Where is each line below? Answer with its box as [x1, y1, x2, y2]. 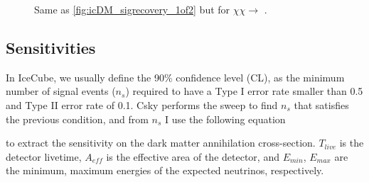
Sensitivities [6, 36, 96, 58]
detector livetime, [6, 149, 82, 164]
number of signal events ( [6, 84, 116, 98]
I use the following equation [164, 111, 286, 126]
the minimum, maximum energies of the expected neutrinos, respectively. [6, 163, 324, 178]
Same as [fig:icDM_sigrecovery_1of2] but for [34, 2, 230, 16]
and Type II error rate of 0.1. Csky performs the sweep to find [6, 97, 278, 112]
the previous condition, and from [6, 111, 149, 126]
